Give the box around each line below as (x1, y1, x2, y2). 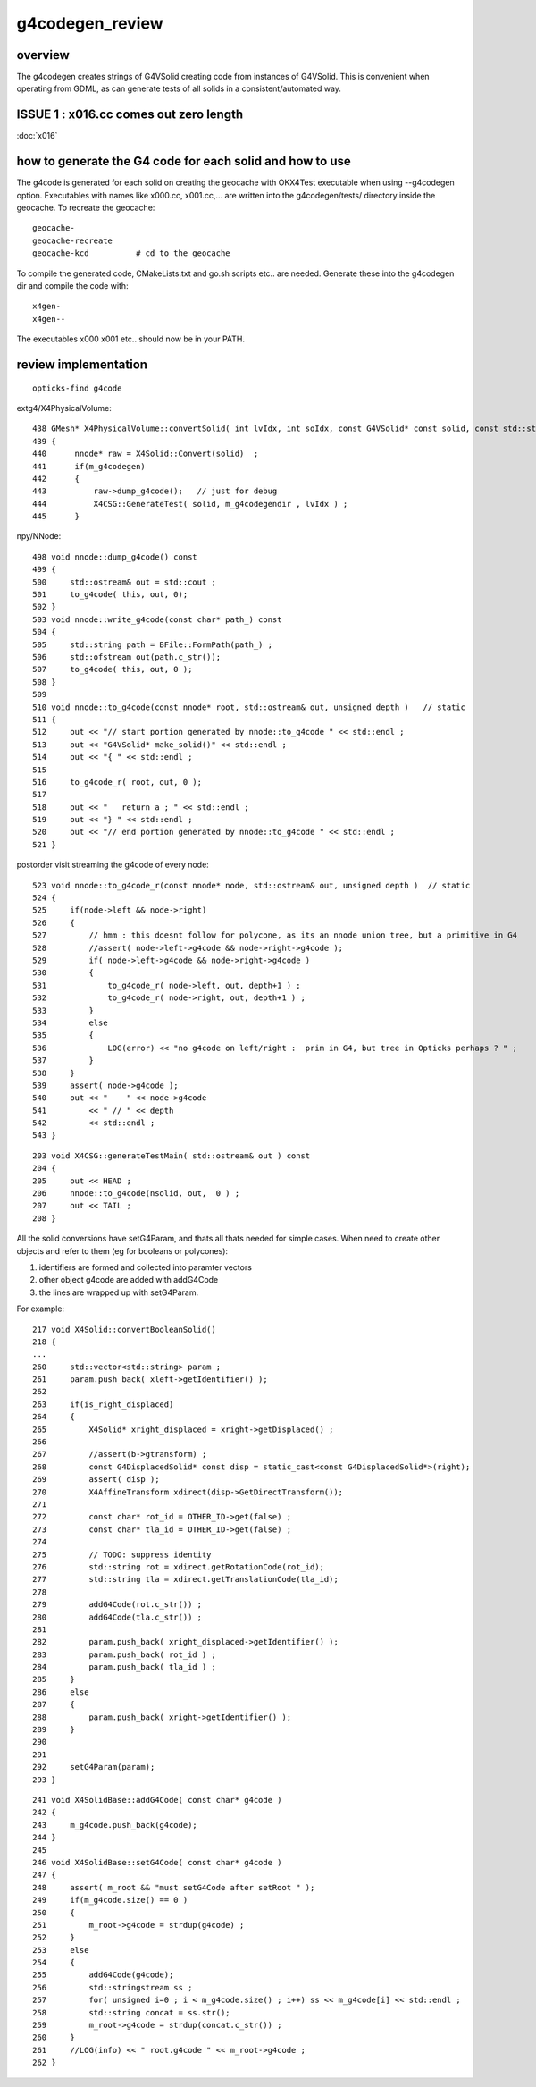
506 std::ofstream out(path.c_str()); (32, 652, 222, 661)
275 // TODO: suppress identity (32, 1549, 212, 1560)
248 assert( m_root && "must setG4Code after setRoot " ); (32, 1882, 315, 1892)
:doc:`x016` (16, 130, 58, 141)
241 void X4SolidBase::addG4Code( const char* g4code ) (32, 1795, 282, 1805)
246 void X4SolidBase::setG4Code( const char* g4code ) (32, 1857, 282, 1867)
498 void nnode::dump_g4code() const (32, 551, 198, 562)
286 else (32, 1687, 89, 1697)
